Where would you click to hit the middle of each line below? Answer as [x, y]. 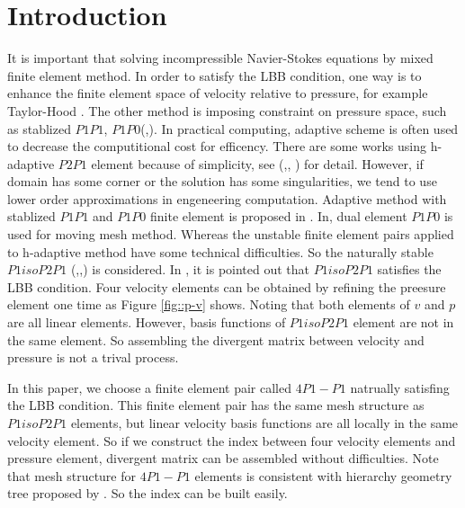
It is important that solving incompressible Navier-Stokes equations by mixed [220, 58]
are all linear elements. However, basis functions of [147, 322]
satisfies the [409, 269]
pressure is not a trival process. [93, 357]
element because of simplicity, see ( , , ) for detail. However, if [257, 163]
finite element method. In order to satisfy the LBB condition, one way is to [215, 75]
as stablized [39, 128]
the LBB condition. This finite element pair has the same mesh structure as [216, 405]
